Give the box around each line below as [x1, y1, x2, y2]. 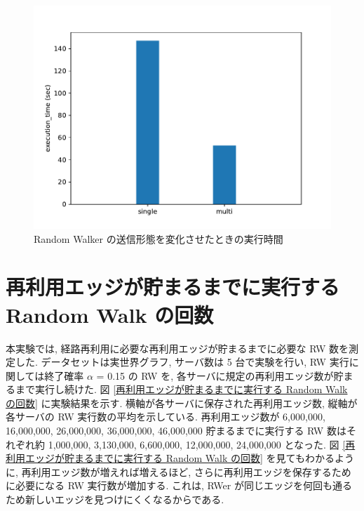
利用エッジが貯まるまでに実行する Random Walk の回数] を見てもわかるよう [6, 451, 354, 465]
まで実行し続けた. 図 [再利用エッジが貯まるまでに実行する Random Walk [15, 382, 348, 397]
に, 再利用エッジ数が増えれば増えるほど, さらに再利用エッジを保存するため [6, 464, 351, 479]
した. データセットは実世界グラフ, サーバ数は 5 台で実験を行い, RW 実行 [15, 354, 349, 369]
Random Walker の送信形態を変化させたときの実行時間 [34, 231, 283, 246]
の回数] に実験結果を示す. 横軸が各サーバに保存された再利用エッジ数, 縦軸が [6, 395, 358, 410]
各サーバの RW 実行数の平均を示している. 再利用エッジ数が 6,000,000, [6, 409, 325, 424]
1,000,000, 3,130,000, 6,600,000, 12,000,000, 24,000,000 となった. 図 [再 [48, 437, 356, 451]
